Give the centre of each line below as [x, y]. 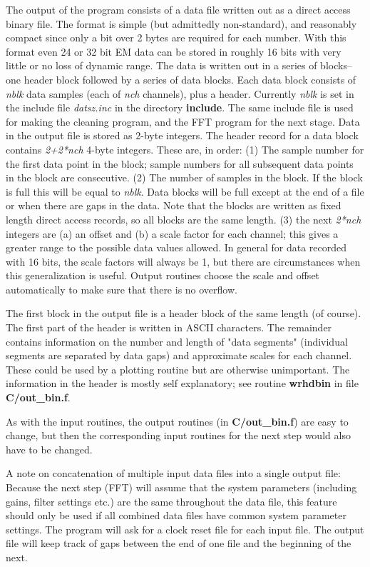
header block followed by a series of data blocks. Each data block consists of [190, 79]
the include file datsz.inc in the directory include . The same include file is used [180, 107]
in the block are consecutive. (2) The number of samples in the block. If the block [184, 177]
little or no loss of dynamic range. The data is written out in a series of [161, 65]
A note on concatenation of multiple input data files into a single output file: [173, 473]
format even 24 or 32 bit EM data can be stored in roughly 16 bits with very [174, 51]
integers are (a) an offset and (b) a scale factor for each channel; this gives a [172, 233]
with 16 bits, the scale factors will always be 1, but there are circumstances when [183, 261]
